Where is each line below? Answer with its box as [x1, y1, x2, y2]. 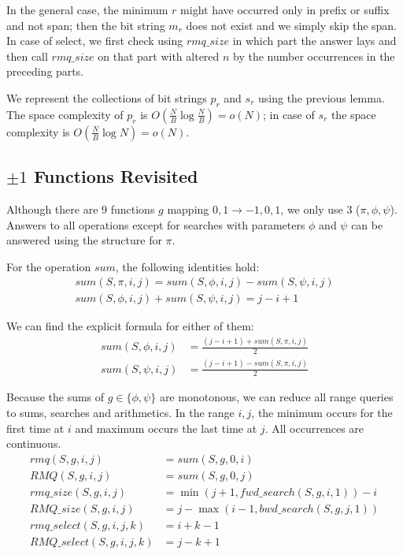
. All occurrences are [264, 419, 364, 436]
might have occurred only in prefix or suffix [180, 2, 390, 17]
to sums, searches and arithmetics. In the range [6, 404, 235, 420]
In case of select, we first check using [6, 32, 183, 49]
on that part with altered [98, 47, 220, 64]
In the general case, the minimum [6, 2, 168, 17]
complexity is [6, 123, 70, 140]
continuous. [6, 435, 61, 452]
